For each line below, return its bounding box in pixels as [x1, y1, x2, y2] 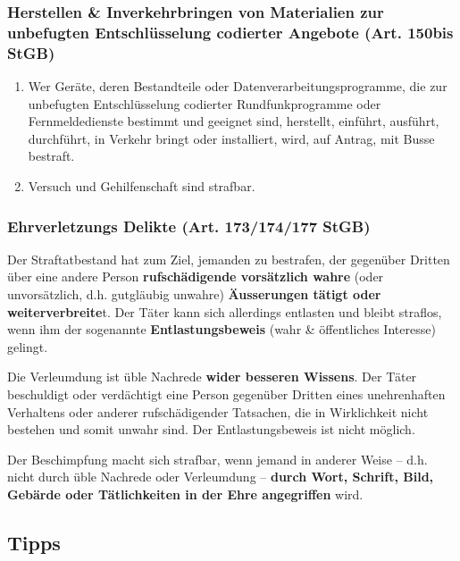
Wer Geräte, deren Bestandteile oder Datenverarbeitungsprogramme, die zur [28, 77, 447, 96]
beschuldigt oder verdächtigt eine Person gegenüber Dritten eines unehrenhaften [7, 385, 446, 403]
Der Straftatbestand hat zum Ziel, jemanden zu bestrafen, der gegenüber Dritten [7, 249, 450, 268]
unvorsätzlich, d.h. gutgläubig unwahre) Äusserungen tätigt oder [7, 285, 381, 304]
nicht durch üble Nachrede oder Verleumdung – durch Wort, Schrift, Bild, [7, 467, 434, 486]
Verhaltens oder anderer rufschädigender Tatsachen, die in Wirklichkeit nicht [7, 402, 429, 421]
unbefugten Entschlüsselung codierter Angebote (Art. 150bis [7, 21, 454, 43]
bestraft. [28, 147, 75, 165]
